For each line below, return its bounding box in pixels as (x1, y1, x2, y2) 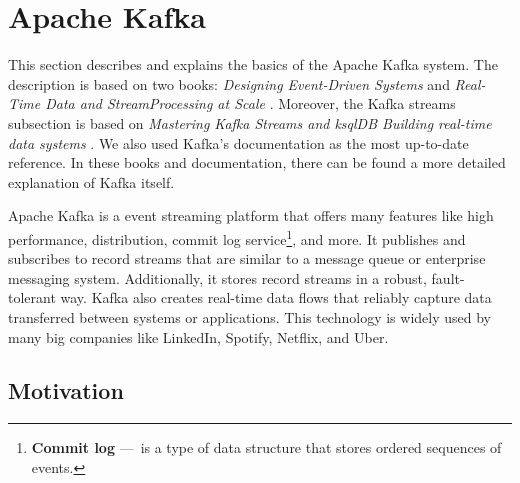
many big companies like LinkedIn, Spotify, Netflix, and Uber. (8, 326, 389, 347)
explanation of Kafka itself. (8, 171, 175, 192)
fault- (431, 267, 465, 288)
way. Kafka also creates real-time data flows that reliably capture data (60, 287, 492, 308)
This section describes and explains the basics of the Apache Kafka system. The (8, 54, 498, 75)
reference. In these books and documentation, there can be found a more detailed (8, 152, 506, 173)
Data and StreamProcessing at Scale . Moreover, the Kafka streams (45, 93, 456, 114)
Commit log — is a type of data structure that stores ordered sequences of (31, 437, 502, 458)
